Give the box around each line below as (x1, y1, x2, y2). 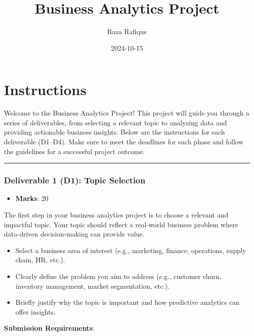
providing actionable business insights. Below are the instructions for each (4, 127, 225, 137)
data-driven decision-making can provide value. (4, 229, 145, 239)
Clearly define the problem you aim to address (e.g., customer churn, (15, 271, 222, 281)
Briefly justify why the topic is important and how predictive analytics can (15, 297, 240, 307)
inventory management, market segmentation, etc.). (15, 280, 170, 291)
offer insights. (15, 306, 56, 316)
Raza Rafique (107, 26, 147, 37)
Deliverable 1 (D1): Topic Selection (4, 174, 146, 186)
